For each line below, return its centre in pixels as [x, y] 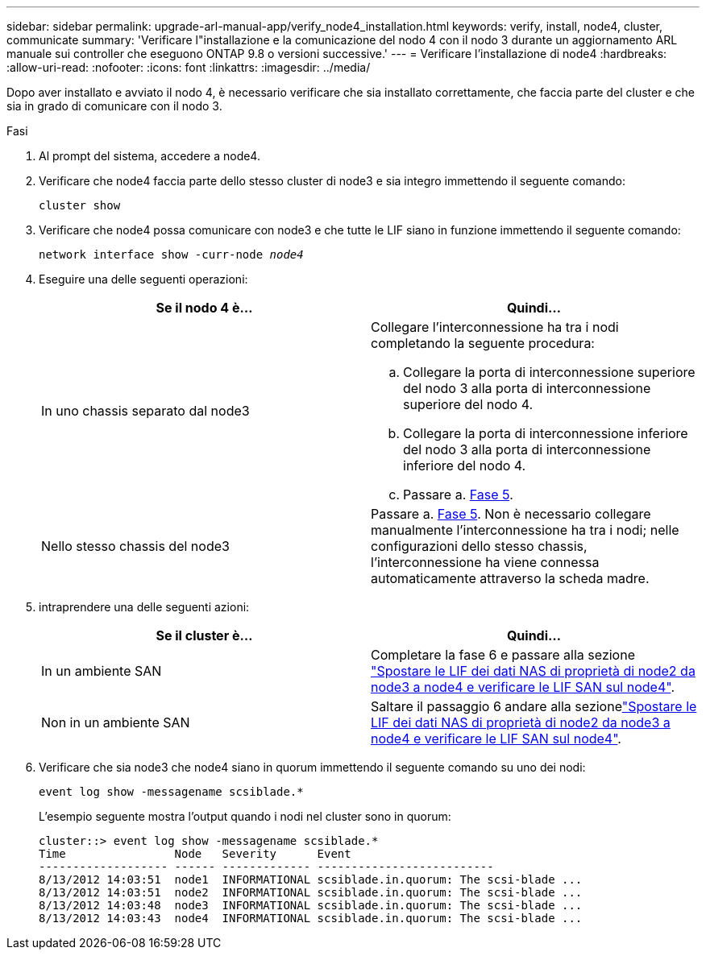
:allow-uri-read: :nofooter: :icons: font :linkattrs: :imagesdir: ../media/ [189, 67]
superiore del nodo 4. [468, 404]
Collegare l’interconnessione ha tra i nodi [495, 327]
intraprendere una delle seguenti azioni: [144, 607]
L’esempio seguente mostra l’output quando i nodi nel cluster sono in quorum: [245, 816]
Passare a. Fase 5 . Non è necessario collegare [511, 514]
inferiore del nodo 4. [465, 466]
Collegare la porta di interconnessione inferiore [546, 433]
